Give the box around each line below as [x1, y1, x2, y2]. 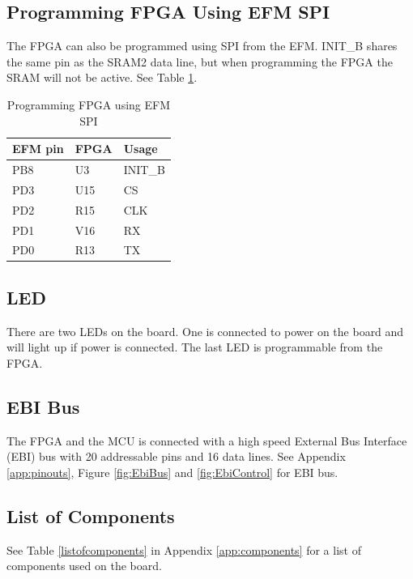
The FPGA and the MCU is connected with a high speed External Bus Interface [6, 432, 407, 449]
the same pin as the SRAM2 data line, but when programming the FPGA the [6, 53, 393, 70]
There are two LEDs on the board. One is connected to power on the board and [6, 322, 404, 339]
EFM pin [12, 140, 64, 157]
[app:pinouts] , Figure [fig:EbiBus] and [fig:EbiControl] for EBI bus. [6, 463, 338, 480]
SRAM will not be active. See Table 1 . [6, 69, 198, 86]
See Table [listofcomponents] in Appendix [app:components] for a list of [6, 541, 361, 558]
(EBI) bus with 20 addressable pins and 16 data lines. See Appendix [6, 448, 346, 465]
